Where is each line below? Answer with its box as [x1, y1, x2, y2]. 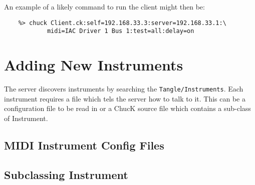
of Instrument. [4, 112, 48, 123]
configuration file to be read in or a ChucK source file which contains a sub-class [4, 103, 251, 113]
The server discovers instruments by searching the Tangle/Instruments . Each [4, 83, 243, 94]
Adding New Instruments [4, 54, 183, 75]
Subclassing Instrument [4, 166, 128, 182]
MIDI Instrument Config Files [4, 137, 164, 152]
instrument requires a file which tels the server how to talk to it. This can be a [4, 93, 245, 103]
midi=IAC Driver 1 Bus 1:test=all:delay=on [47, 27, 194, 35]
